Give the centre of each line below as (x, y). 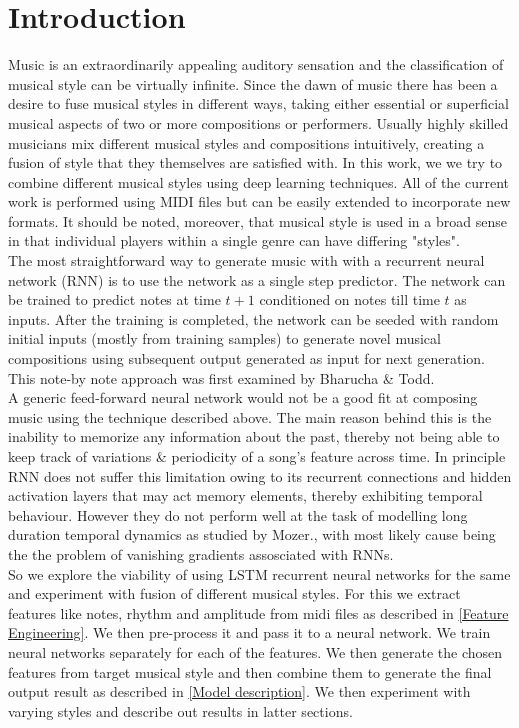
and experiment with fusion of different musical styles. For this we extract (234, 593)
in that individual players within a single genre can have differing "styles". (234, 240)
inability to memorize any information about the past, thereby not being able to (254, 436)
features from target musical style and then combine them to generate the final (250, 671)
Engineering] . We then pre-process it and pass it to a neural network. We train (249, 632)
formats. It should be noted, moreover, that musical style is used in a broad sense (257, 220)
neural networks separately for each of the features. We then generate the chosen (255, 651)
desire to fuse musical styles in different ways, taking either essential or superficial (258, 103)
